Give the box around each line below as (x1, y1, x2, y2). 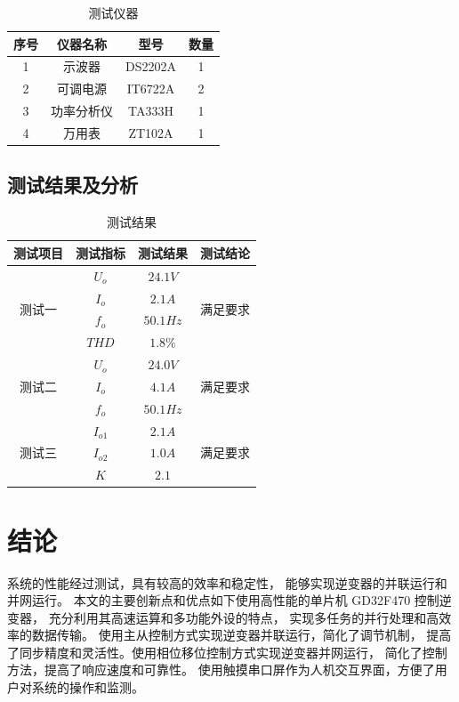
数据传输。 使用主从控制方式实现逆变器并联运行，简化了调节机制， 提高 (31, 625, 452, 644)
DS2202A (125, 57, 176, 76)
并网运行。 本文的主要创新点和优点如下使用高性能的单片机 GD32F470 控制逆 (7, 591, 452, 609)
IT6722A (126, 79, 175, 98)
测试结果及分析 (7, 171, 138, 198)
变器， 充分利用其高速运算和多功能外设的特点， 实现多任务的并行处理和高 (7, 608, 439, 626)
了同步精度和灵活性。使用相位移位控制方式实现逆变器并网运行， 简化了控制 (7, 642, 447, 661)
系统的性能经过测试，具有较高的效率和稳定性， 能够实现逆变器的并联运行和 (7, 573, 447, 592)
